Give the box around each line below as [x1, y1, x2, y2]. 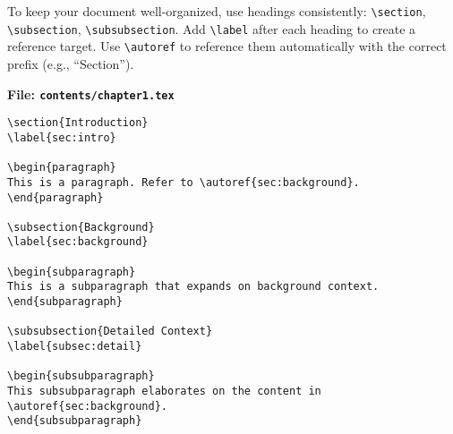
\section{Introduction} [7, 116, 149, 130]
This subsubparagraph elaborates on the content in [7, 385, 321, 398]
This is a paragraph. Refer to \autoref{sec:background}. [7, 175, 360, 189]
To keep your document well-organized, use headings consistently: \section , [7, 2, 426, 20]
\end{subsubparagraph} [7, 414, 142, 428]
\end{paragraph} [7, 191, 104, 204]
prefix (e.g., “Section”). [7, 54, 134, 72]
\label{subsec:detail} [7, 340, 142, 353]
